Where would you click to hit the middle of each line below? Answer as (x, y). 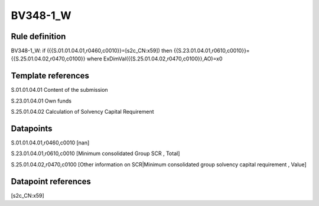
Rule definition (38, 36)
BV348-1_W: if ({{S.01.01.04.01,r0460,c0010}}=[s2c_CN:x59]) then (92, 51)
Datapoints (32, 128)
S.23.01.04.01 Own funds (41, 101)
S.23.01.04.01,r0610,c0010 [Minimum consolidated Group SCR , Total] (95, 153)
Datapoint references (51, 181)
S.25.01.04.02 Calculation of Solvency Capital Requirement (82, 112)
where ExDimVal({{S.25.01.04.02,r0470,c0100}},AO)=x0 (154, 59)
